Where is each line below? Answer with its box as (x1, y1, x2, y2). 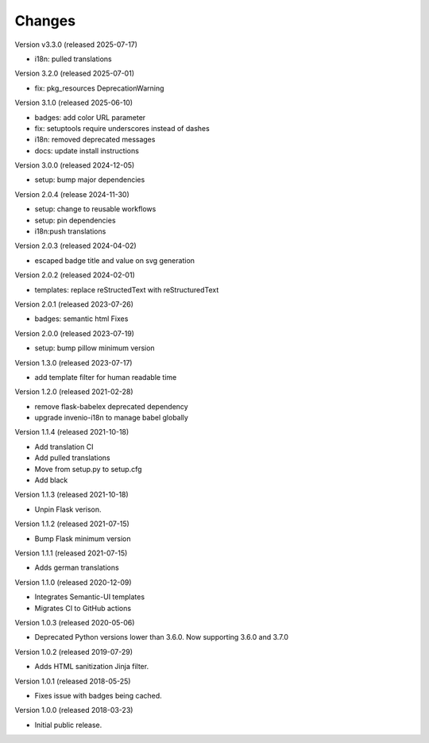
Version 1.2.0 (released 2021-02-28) (14, 387, 134, 397)
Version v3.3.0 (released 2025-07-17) (14, 40, 138, 49)
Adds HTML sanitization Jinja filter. (34, 662, 149, 671)
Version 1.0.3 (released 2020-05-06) (14, 617, 135, 627)
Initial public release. (34, 720, 102, 729)
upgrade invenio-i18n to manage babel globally (34, 413, 188, 423)
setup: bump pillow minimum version (34, 343, 155, 353)
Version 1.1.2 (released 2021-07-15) (14, 519, 130, 528)
